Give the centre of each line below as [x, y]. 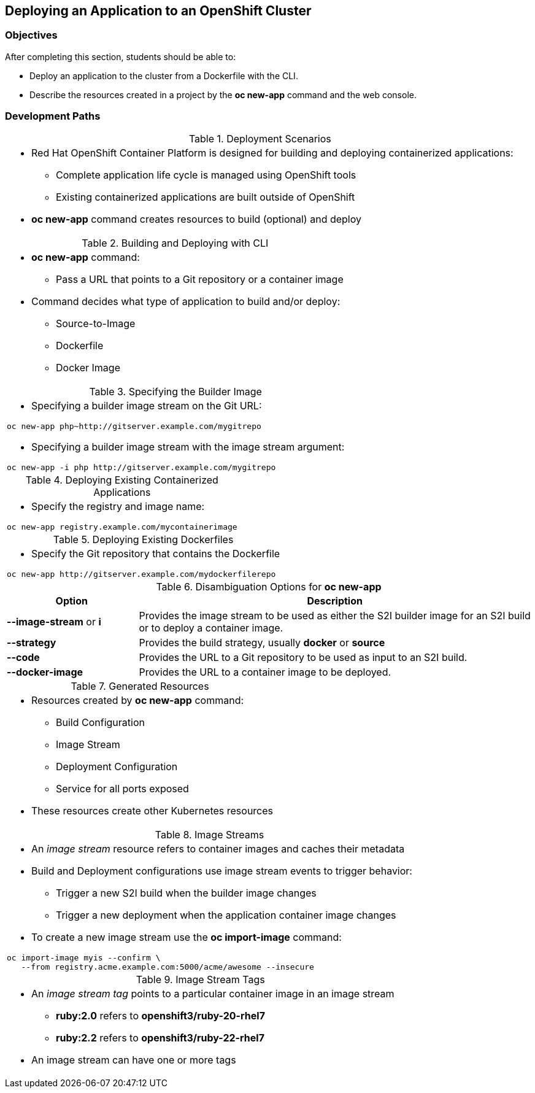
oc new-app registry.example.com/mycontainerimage [122, 527]
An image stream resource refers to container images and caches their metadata [218, 848]
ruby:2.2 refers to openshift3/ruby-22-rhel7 [160, 1037]
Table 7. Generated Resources [140, 686]
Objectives [31, 35]
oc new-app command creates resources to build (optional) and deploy [196, 219]
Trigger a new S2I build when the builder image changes [186, 893]
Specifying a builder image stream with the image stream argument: [188, 446]
